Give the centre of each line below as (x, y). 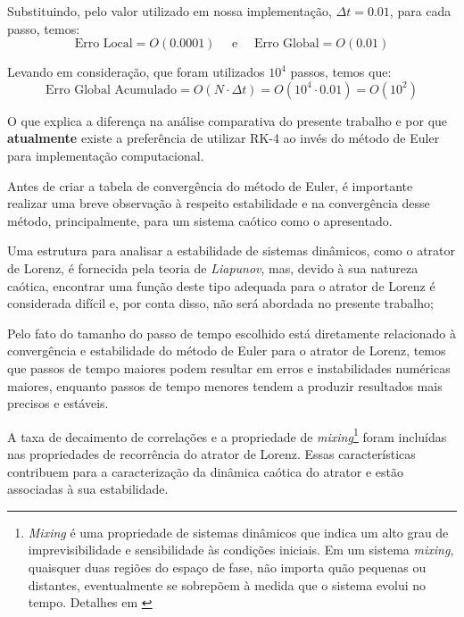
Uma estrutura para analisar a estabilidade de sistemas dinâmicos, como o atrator (232, 250)
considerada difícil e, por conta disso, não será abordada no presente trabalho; (220, 303)
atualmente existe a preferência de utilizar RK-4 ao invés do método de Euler (224, 138)
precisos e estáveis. (58, 403)
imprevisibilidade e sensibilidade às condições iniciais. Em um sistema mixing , (241, 550)
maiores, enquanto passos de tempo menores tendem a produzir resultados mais (225, 385)
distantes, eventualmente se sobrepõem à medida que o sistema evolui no (227, 584)
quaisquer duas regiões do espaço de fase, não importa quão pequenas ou (227, 567)
